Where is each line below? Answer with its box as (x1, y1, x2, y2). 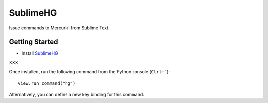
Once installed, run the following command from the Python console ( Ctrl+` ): (9, 69, 170, 75)
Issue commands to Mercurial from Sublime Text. (9, 25, 110, 31)
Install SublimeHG (21, 51, 58, 56)
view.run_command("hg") (18, 80, 76, 86)
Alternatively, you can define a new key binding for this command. (9, 92, 145, 98)
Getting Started (9, 38, 58, 46)
